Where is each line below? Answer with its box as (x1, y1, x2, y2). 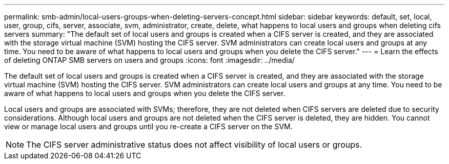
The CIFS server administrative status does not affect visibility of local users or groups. (26, 139, 362, 150)
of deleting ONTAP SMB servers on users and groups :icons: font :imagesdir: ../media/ (4, 56, 295, 64)
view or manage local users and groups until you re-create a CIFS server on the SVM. (4, 122, 293, 131)
